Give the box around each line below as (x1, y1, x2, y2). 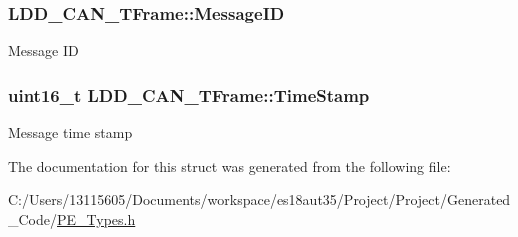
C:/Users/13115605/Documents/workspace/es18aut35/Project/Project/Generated (8, 189, 511, 210)
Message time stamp (8, 122, 133, 143)
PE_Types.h (57, 208, 136, 229)
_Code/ (8, 208, 57, 229)
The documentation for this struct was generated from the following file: (8, 155, 451, 176)
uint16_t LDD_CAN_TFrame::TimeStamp (8, 82, 370, 107)
